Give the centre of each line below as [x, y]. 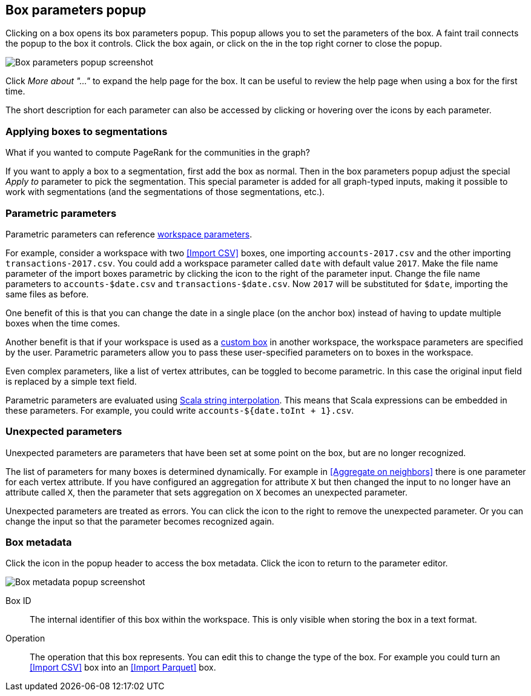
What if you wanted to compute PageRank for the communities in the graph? [158, 153]
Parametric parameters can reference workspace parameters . [129, 234]
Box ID [18, 601]
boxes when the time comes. [63, 323]
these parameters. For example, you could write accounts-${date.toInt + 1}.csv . [180, 410]
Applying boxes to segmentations [87, 131]
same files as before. [47, 294]
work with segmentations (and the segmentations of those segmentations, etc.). [165, 192]
